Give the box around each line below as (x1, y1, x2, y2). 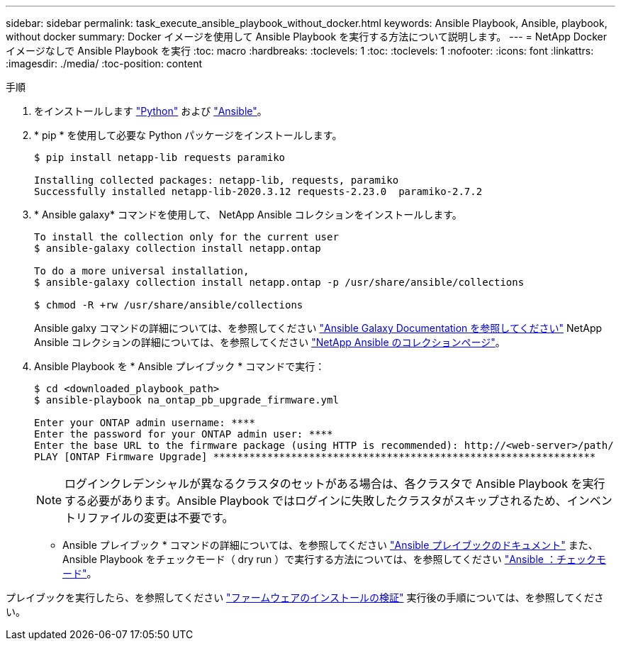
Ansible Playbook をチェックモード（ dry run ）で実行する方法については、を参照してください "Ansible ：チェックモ (62, 553, 606, 565)
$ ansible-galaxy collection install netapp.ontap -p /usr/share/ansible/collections (34, 277, 525, 288)
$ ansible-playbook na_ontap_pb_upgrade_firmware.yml (34, 394, 339, 406)
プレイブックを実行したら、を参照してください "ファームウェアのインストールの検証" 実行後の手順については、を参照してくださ (6, 591, 604, 603)
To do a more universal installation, (34, 265, 250, 277)
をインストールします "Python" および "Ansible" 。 (34, 105, 267, 117)
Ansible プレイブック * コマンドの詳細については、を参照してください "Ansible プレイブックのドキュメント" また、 (62, 539, 598, 551)
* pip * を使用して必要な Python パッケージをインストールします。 (34, 129, 342, 141)
